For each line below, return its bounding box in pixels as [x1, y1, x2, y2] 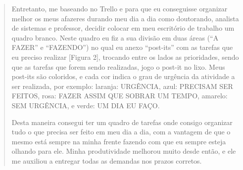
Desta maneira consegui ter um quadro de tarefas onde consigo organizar [11, 117, 233, 127]
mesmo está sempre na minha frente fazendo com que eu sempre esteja [11, 136, 226, 146]
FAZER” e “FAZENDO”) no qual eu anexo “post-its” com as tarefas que [11, 42, 233, 52]
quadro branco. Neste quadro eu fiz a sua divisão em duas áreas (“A [11, 32, 219, 42]
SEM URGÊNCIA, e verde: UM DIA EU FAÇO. [11, 100, 160, 110]
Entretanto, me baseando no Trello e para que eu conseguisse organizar [11, 3, 228, 13]
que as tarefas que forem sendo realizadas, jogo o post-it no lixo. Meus [11, 61, 225, 72]
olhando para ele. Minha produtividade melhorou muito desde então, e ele [11, 146, 236, 156]
